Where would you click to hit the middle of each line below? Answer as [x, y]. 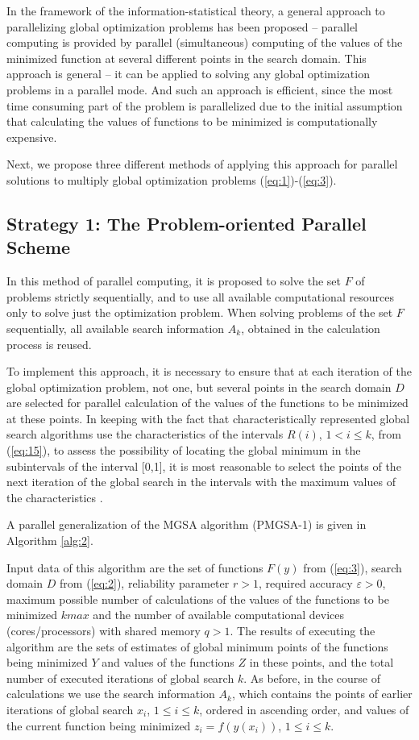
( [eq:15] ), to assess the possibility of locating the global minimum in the [184, 450]
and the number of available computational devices [218, 615]
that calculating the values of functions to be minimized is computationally [192, 121]
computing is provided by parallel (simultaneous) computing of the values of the [205, 42]
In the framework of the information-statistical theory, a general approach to [196, 10]
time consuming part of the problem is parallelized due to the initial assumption [205, 105]
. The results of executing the [303, 630]
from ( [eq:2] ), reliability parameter [145, 583]
